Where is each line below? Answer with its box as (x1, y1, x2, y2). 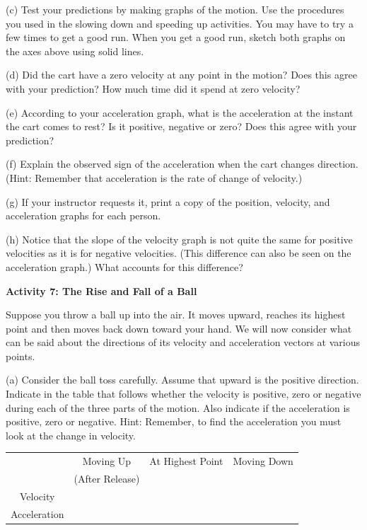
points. (6, 348, 35, 363)
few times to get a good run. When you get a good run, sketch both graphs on (6, 30, 346, 45)
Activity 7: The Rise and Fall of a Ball (6, 283, 197, 298)
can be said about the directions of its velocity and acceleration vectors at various (6, 335, 361, 350)
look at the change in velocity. (6, 427, 136, 442)
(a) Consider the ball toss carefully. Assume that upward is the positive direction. (6, 372, 359, 387)
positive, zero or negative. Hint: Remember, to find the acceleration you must (6, 414, 342, 429)
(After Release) (74, 471, 140, 486)
